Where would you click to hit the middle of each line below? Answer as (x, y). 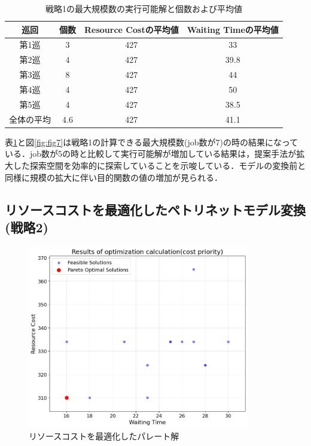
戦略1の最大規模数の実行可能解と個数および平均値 (144, 8)
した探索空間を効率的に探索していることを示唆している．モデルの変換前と (159, 165)
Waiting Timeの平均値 (233, 29)
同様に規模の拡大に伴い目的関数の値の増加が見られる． (114, 177)
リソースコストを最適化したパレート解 (104, 436)
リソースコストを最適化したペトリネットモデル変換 (155, 209)
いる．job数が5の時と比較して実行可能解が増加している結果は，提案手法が (151, 154)
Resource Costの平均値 (132, 29)
